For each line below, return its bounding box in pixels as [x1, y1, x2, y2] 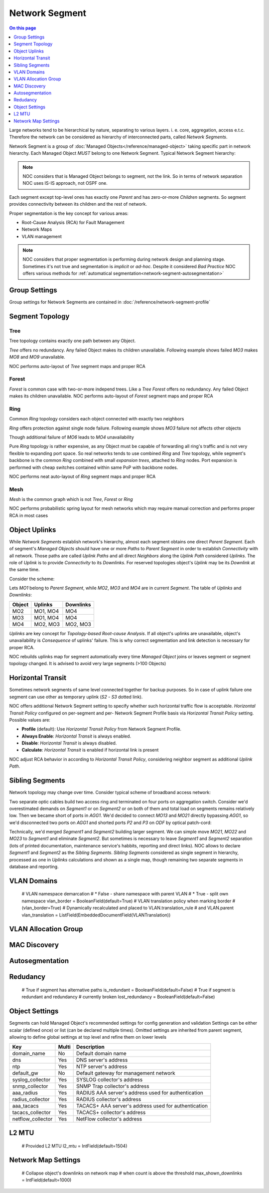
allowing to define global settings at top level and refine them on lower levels [9, 1034, 167, 1040]
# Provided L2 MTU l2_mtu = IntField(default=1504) [21, 1143, 128, 1149]
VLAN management [21, 233, 62, 239]
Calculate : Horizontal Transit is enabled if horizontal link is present [21, 747, 159, 753]
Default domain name [76, 1050, 127, 1057]
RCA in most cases [9, 512, 48, 518]
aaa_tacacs [12, 1102, 39, 1109]
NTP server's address [76, 1063, 128, 1070]
